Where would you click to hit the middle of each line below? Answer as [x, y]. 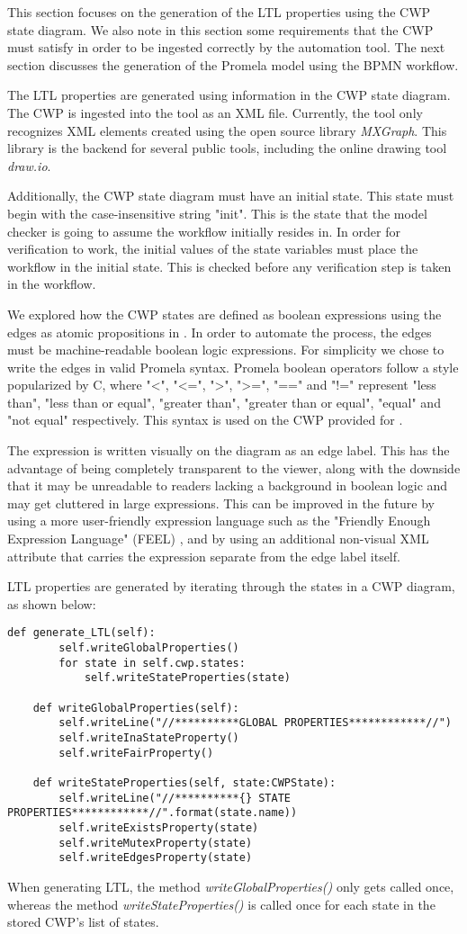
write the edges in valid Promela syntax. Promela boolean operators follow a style [233, 367]
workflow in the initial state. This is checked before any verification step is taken [229, 266]
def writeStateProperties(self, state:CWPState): [184, 782]
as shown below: [52, 603]
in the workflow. [52, 284]
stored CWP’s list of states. [83, 922]
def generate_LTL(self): [81, 633]
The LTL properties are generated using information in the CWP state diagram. [229, 95]
